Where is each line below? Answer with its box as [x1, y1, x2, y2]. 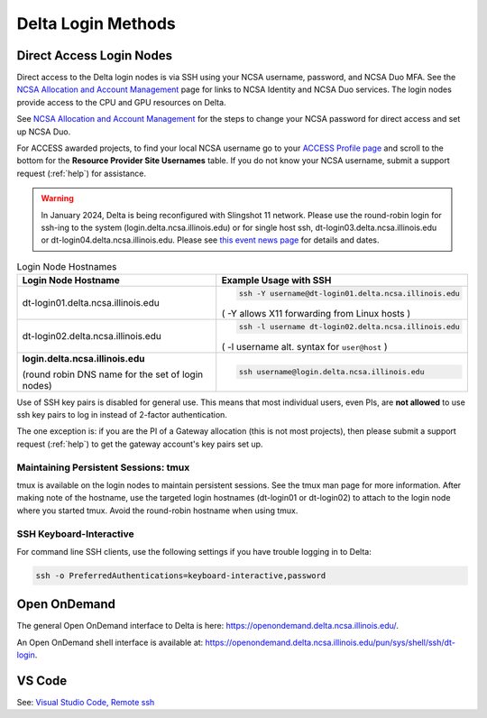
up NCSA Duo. [16, 126, 71, 137]
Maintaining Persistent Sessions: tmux [16, 461, 190, 474]
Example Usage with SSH [221, 274, 332, 287]
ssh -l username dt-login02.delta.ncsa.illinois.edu [239, 321, 460, 331]
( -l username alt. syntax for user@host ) [221, 340, 388, 353]
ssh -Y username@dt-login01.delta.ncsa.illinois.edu [239, 289, 460, 299]
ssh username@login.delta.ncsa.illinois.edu [239, 367, 425, 377]
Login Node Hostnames [16, 260, 117, 272]
